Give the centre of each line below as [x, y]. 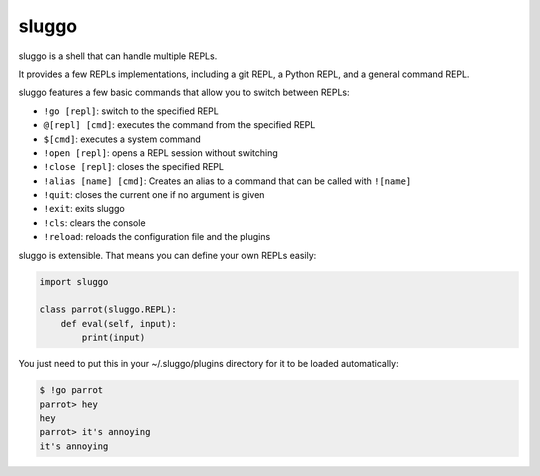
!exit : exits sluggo [84, 209]
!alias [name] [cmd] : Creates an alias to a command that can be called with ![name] [227, 181]
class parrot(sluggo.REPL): [108, 309]
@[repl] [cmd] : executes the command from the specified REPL [179, 125]
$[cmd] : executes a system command [122, 139]
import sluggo [74, 281]
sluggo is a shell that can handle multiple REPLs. [118, 56]
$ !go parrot [71, 390]
